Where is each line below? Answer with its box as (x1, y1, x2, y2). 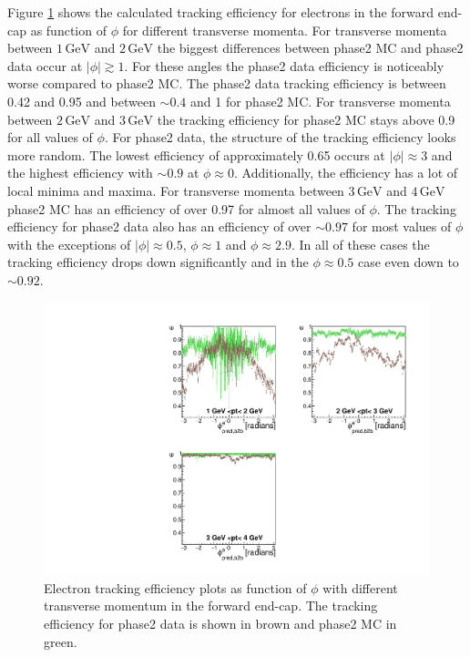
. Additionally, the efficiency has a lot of (234, 163, 458, 182)
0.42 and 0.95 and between (7, 91, 156, 110)
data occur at (7, 56, 83, 75)
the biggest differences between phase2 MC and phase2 (157, 38, 464, 57)
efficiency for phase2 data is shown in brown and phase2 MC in (44, 613, 397, 632)
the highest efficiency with (7, 163, 153, 182)
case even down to (357, 252, 459, 272)
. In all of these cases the (291, 234, 430, 253)
